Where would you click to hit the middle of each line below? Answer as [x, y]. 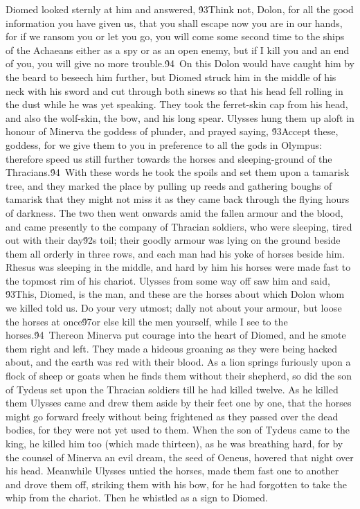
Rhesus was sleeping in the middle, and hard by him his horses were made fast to [178, 267]
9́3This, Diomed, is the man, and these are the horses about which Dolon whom [175, 294]
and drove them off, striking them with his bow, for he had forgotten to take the [177, 484]
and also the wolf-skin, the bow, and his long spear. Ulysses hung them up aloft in [180, 117]
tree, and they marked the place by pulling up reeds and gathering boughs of [169, 185]
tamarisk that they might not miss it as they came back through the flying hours [178, 199]
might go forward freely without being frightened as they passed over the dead [172, 416]
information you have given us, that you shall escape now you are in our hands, [174, 23]
